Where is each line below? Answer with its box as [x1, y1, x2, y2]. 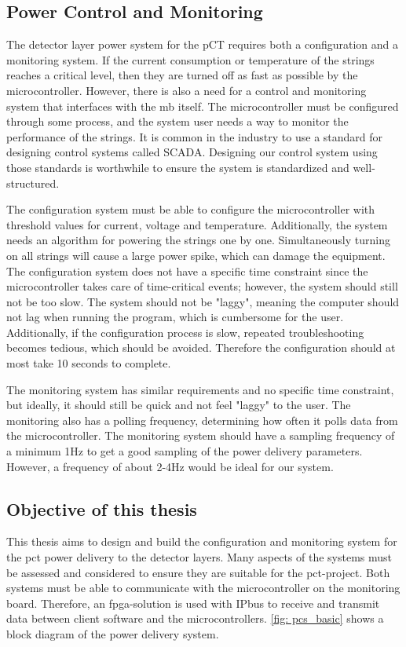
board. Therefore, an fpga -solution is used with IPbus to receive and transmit [6, 594, 380, 611]
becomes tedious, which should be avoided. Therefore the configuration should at [6, 339, 396, 356]
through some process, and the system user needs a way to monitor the [6, 113, 349, 130]
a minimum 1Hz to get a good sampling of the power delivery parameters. [6, 443, 363, 459]
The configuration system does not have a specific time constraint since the [6, 262, 368, 279]
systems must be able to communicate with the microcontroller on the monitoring [6, 579, 401, 596]
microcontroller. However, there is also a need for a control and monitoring [6, 82, 367, 98]
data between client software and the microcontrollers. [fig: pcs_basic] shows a [6, 610, 384, 627]
